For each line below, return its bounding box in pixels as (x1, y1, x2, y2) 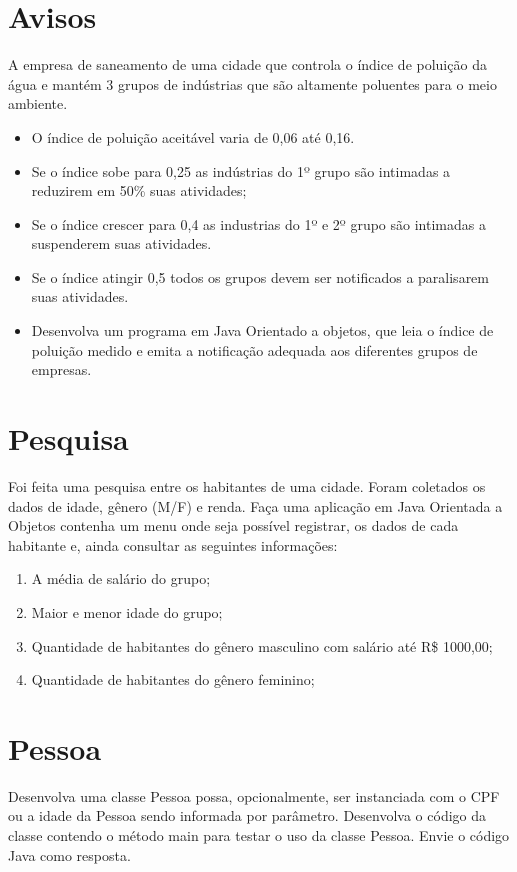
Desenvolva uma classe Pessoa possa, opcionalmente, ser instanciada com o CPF (8, 785, 500, 806)
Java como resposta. (8, 844, 131, 865)
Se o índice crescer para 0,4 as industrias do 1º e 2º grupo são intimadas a (31, 213, 486, 234)
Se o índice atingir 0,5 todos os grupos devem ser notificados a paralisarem (31, 266, 489, 287)
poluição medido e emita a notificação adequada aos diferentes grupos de (31, 339, 478, 360)
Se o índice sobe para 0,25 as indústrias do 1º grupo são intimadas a (31, 160, 451, 181)
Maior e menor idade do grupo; (31, 601, 223, 622)
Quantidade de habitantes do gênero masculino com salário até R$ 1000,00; (31, 635, 493, 656)
